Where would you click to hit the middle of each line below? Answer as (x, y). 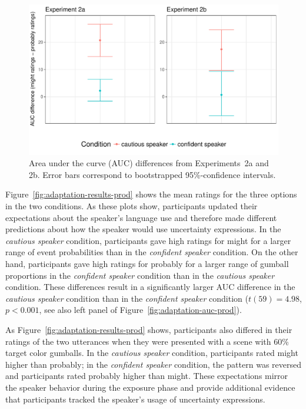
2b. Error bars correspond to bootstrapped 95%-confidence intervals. (152, 174)
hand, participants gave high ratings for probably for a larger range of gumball (147, 263)
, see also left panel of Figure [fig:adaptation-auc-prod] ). (140, 310)
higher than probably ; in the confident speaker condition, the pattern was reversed (153, 364)
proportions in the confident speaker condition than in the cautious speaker (140, 275)
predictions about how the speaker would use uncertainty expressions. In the (143, 229)
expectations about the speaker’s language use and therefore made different (141, 217)
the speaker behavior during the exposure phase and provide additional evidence (150, 387)
